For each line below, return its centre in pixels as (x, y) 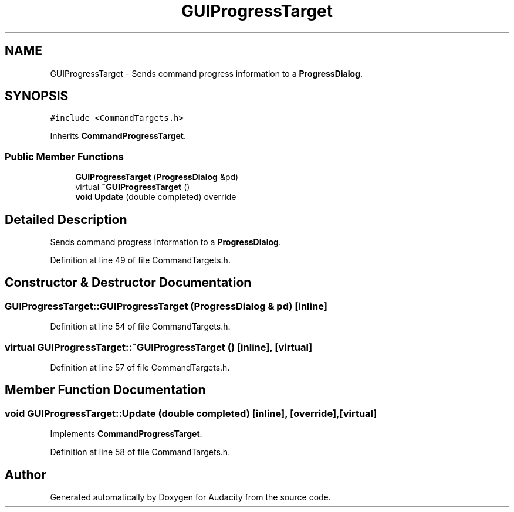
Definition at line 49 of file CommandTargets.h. (140, 260)
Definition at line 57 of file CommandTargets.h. (140, 367)
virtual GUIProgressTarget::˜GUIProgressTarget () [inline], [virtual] (159, 347)
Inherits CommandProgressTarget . (118, 136)
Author (26, 474)
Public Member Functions (64, 156)
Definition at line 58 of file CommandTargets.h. (140, 452)
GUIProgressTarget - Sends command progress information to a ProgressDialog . (207, 73)
